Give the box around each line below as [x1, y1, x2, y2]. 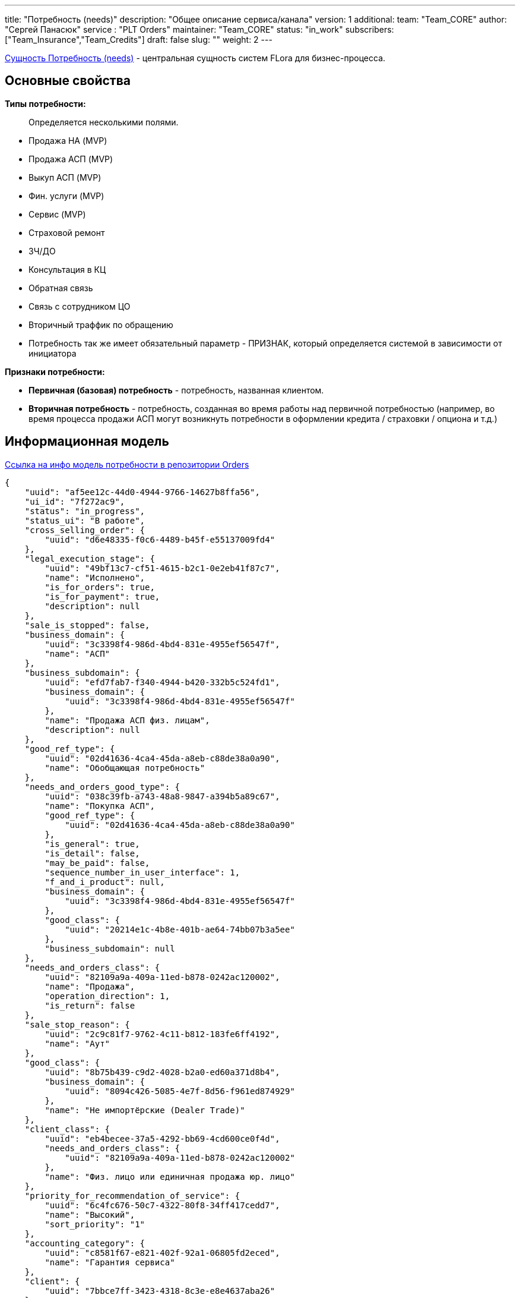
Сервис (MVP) [28, 209, 86, 219]
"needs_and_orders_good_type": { [24, 782, 180, 792]
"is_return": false [45, 1000, 135, 1010]
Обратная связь [28, 282, 93, 293]
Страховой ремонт [28, 227, 105, 238]
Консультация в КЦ [28, 264, 106, 275]
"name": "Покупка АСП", [45, 801, 155, 811]
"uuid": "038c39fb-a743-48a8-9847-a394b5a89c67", [45, 791, 280, 801]
